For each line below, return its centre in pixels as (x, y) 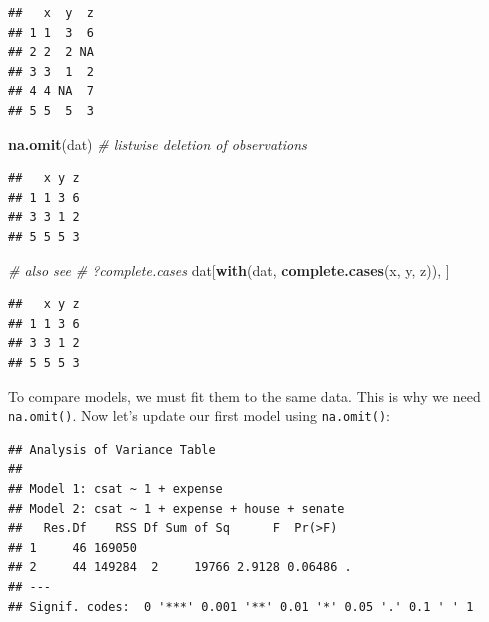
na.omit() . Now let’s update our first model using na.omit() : (199, 415)
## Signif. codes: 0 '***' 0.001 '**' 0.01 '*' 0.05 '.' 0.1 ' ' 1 (241, 606)
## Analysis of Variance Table (112, 449)
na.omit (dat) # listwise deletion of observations (157, 143)
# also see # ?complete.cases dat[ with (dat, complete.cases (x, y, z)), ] (229, 269)
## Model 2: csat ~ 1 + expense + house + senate (176, 508)
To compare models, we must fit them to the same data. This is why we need (244, 395)
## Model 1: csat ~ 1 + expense (115, 488)
